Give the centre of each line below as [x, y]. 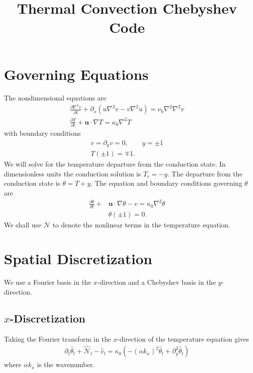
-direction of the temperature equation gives [183, 338]
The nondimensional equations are [55, 97]
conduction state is [32, 183]
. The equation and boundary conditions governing [166, 183]
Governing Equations [76, 74]
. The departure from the [205, 173]
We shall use [23, 225]
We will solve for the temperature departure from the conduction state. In [115, 164]
